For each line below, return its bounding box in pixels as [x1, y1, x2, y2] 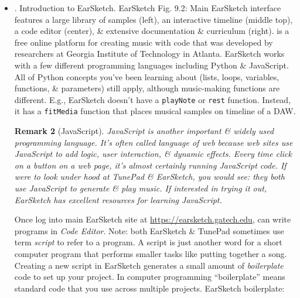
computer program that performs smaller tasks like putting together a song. [14, 248, 287, 259]
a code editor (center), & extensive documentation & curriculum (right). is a [14, 25, 289, 37]
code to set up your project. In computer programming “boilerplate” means [14, 270, 285, 283]
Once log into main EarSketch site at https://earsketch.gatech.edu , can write [14, 213, 291, 225]
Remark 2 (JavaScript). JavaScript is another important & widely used [14, 125, 274, 137]
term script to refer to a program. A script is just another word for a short [14, 236, 282, 248]
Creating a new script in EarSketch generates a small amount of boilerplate [14, 259, 284, 271]
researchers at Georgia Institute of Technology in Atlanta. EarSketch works [14, 47, 285, 60]
